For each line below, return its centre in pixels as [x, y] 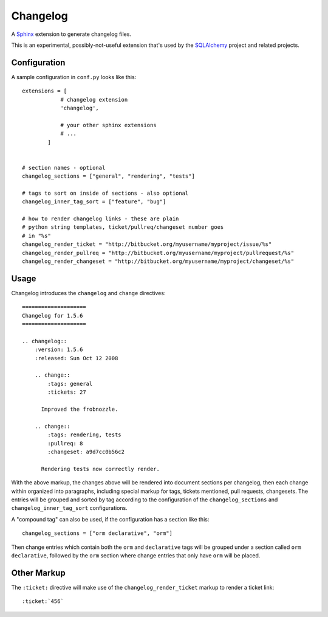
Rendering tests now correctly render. [101, 469]
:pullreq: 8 [65, 443]
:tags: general [70, 384]
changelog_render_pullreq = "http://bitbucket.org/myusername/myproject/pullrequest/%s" [158, 253]
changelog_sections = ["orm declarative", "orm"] [97, 533]
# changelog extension [94, 99]
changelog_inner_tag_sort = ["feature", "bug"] [94, 202]
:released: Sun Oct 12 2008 [76, 358]
